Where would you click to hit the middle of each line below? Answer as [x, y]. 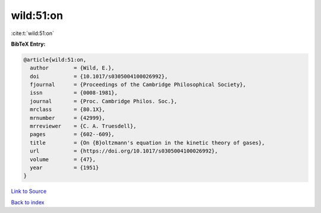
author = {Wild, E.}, [73, 68]
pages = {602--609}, [73, 134]
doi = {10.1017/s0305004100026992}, [99, 76]
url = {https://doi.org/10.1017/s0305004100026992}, [124, 151]
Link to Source [29, 191]
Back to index [28, 202]
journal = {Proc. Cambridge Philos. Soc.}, [104, 101]
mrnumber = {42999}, [67, 118]
